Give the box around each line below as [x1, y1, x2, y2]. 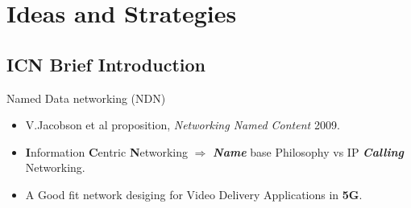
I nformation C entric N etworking [25, 143, 189, 160]
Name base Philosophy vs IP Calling [213, 143, 405, 160]
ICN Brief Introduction [6, 51, 206, 76]
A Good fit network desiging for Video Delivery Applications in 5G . [25, 186, 363, 202]
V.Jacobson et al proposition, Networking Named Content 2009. [25, 116, 340, 133]
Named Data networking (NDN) [6, 89, 166, 106]
